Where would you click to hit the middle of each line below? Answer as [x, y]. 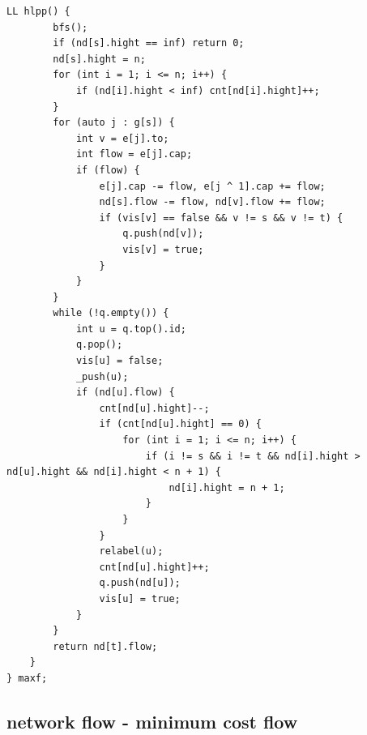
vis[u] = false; [119, 361]
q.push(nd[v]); [163, 234]
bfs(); [70, 27]
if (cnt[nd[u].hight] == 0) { [180, 424]
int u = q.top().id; [131, 329]
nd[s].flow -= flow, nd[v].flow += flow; [212, 202]
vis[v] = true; [163, 249]
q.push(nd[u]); [140, 583]
